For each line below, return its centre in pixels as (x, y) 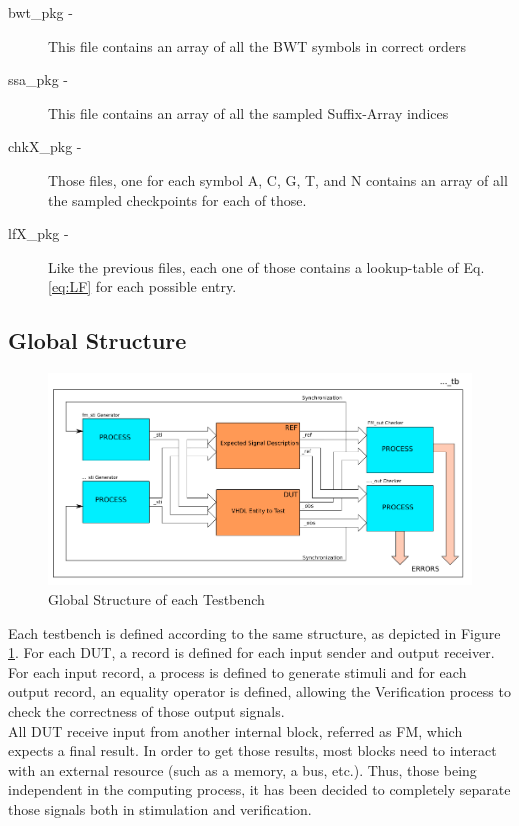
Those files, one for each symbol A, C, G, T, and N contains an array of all (278, 179)
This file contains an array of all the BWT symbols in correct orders (257, 45)
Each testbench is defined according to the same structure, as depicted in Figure (254, 632)
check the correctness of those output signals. (146, 710)
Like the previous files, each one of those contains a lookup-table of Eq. (266, 266)
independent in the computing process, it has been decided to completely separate (259, 789)
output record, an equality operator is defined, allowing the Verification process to (259, 691)
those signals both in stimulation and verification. (160, 808)
